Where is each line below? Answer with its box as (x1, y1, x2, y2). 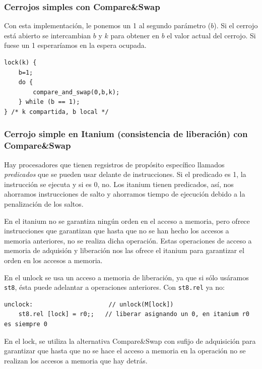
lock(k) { (4, 59, 37, 66)
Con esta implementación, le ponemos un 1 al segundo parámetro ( (4, 20, 211, 31)
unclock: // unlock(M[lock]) (4, 300, 174, 308)
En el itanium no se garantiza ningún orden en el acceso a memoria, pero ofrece (4, 215, 250, 226)
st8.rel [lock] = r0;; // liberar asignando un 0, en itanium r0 (18, 311, 249, 318)
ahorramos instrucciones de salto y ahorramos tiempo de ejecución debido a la (4, 189, 245, 199)
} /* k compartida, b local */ (4, 108, 109, 115)
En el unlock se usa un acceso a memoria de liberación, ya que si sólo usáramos (4, 272, 249, 282)
